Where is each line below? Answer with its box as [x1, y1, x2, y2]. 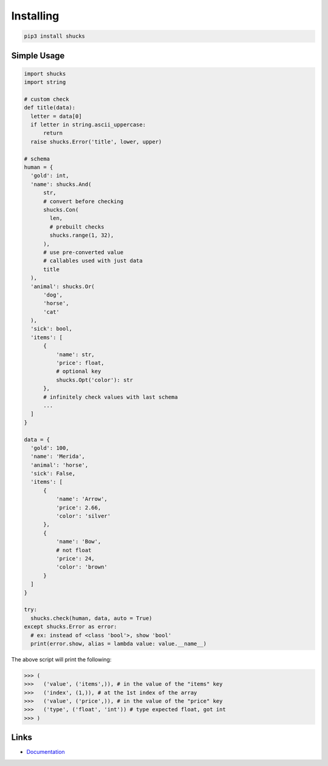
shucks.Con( [43, 206, 79, 213]
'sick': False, [30, 470, 76, 477]
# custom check [24, 95, 69, 103]
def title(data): [24, 104, 76, 111]
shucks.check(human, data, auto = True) [30, 615, 152, 621]
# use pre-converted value [43, 249, 124, 255]
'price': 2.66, [55, 504, 101, 511]
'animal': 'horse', [30, 461, 89, 468]
